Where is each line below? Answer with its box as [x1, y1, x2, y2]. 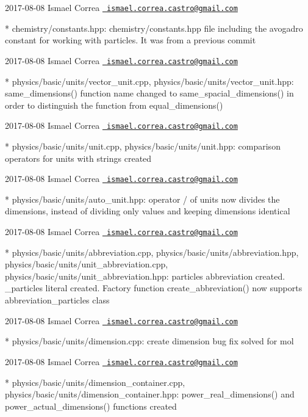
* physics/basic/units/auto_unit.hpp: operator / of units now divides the [5, 192, 280, 205]
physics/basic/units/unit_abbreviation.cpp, [5, 258, 168, 270]
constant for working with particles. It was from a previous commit [5, 34, 256, 46]
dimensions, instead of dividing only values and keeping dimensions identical [5, 205, 290, 217]
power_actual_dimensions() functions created [5, 399, 177, 412]
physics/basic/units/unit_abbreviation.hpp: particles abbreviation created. [5, 269, 285, 282]
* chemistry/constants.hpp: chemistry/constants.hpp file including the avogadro [5, 21, 303, 34]
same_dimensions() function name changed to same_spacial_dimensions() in [5, 87, 294, 100]
